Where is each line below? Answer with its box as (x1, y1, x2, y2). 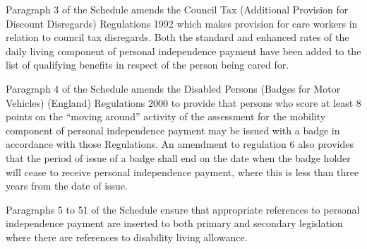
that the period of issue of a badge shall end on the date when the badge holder (6, 150, 351, 165)
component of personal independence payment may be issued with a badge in (6, 122, 340, 137)
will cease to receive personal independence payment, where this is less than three (6, 164, 359, 179)
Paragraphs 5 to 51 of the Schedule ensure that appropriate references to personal (6, 202, 360, 216)
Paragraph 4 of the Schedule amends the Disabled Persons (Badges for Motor (6, 81, 341, 95)
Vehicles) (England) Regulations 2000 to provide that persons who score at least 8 (6, 95, 361, 110)
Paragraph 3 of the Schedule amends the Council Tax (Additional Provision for (6, 2, 349, 16)
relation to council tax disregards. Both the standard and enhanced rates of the (6, 30, 349, 45)
